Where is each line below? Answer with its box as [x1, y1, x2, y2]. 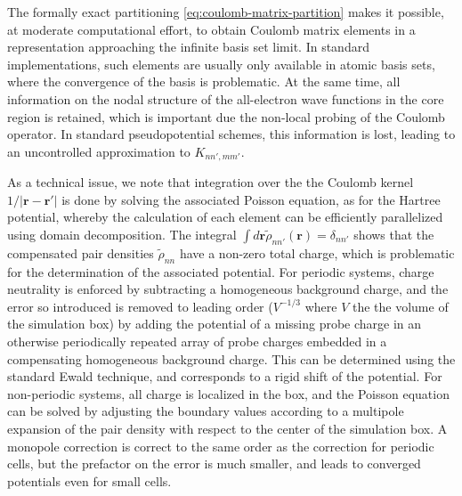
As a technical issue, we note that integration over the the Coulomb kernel [7, 173, 414, 191]
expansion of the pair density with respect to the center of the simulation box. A [7, 419, 448, 437]
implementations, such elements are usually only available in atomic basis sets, [7, 54, 435, 73]
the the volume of [352, 297, 449, 315]
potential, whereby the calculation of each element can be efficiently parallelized [7, 207, 443, 226]
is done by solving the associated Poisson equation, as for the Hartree [61, 190, 441, 208]
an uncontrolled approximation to [7, 142, 190, 160]
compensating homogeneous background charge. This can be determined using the [7, 349, 456, 368]
